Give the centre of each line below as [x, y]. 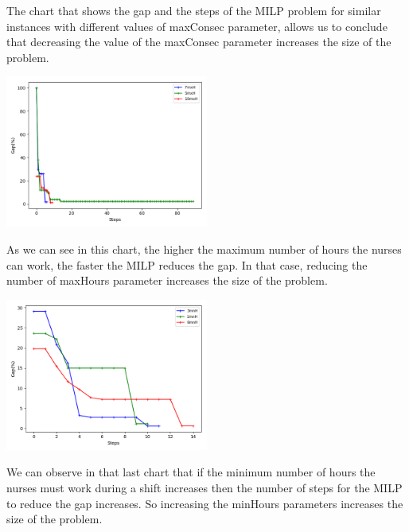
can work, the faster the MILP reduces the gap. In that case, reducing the [187, 264]
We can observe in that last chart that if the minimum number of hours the [191, 472]
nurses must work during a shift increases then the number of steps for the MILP [204, 487]
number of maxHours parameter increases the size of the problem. [167, 280]
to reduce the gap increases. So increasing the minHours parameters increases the [205, 503]
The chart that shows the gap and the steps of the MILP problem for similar [194, 10]
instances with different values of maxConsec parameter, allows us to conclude [197, 26]
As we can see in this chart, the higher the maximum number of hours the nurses [204, 249]
